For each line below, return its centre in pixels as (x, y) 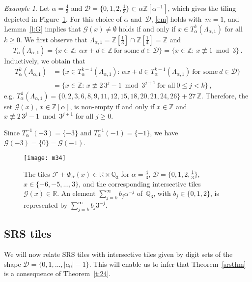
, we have (164, 132)
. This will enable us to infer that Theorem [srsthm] (168, 264)
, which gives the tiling (202, 8)
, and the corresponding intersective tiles (140, 183)
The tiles (37, 173)
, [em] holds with (176, 19)
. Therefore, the (225, 95)
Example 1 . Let (27, 8)
